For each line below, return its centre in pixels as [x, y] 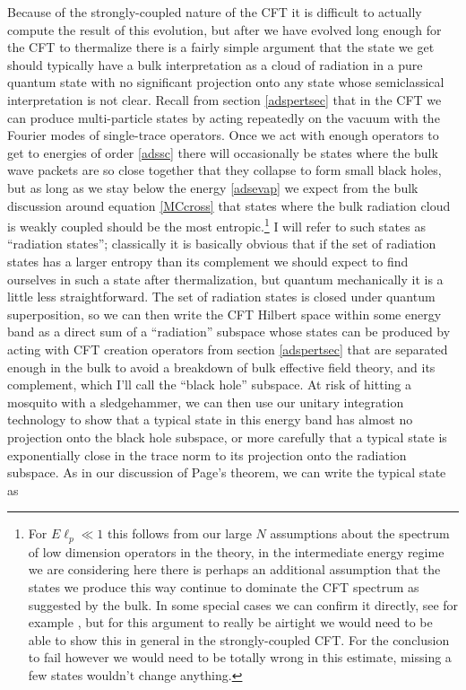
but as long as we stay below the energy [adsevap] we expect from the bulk [213, 187]
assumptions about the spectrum [360, 533]
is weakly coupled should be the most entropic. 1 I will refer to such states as [216, 225]
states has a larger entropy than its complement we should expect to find [208, 261]
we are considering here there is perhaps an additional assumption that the [234, 569]
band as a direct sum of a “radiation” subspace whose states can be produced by [229, 332]
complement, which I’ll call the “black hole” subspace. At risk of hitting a [209, 384]
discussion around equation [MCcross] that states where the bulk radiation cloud [229, 205]
